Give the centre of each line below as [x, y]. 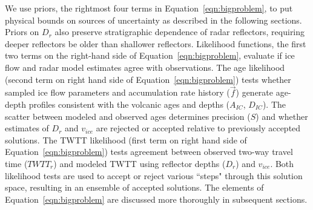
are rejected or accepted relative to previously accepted [198, 128]
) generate [255, 92]
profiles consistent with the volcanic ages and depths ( [129, 104]
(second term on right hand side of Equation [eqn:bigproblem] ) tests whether [148, 79]
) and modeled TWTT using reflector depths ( [140, 163]
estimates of [27, 128]
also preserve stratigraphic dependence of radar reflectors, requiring [180, 32]
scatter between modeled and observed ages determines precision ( [128, 116]
